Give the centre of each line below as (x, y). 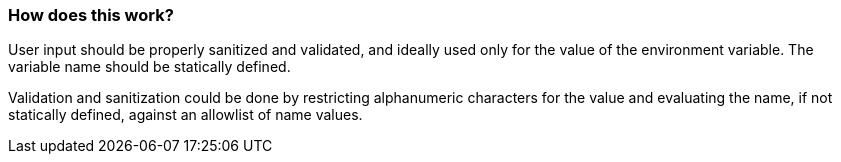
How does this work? (91, 15)
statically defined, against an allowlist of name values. (185, 115)
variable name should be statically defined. (149, 67)
